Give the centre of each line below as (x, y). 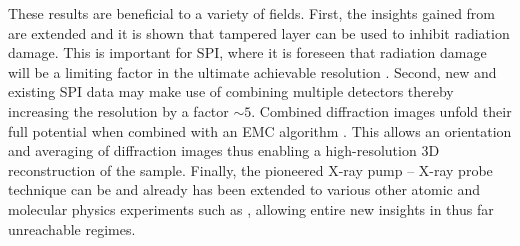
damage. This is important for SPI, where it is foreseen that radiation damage (247, 52)
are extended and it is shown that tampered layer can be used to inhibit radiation (259, 32)
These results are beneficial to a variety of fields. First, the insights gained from (252, 13)
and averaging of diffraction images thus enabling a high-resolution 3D (224, 150)
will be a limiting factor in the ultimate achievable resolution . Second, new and (252, 71)
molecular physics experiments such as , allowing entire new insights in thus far (251, 208)
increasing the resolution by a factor (118, 110)
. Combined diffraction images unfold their (381, 110)
